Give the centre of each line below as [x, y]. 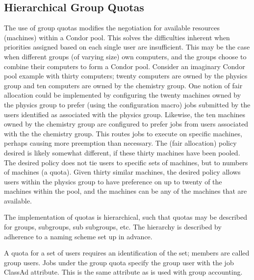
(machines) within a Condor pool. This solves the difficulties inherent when [117, 37]
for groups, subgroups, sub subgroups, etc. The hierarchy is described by [113, 227]
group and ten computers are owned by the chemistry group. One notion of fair [123, 85]
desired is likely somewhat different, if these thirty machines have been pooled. [122, 152]
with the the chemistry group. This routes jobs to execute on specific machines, [123, 133]
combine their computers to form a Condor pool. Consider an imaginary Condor [125, 66]
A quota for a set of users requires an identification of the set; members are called [127, 253]
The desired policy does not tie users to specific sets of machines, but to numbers [126, 162]
